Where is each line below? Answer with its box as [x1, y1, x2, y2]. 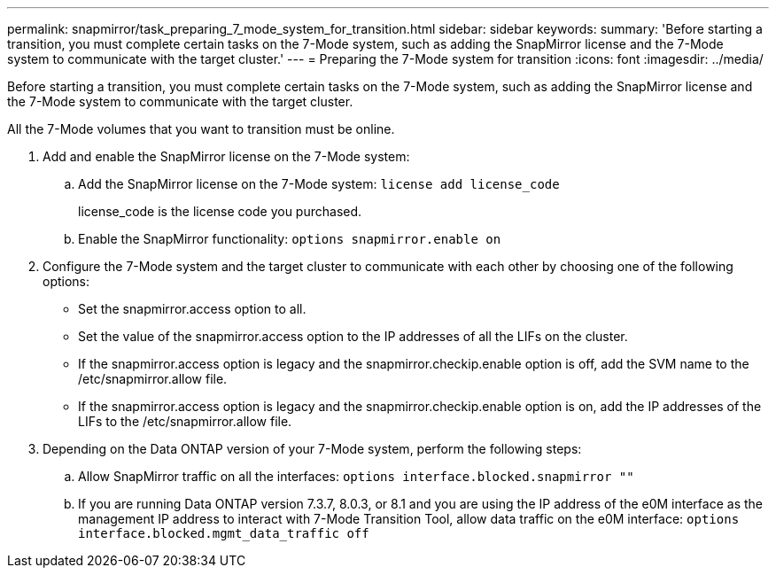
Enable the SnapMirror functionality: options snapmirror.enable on [78, 231, 501, 246]
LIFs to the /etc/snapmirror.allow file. [78, 414, 292, 429]
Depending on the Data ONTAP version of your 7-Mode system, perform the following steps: [43, 441, 582, 456]
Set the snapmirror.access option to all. [78, 301, 307, 316]
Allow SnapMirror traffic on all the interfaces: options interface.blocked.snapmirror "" [78, 469, 634, 484]
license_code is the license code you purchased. [78, 204, 362, 219]
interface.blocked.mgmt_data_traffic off [78, 526, 369, 540]
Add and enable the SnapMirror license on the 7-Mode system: [43, 149, 410, 164]
